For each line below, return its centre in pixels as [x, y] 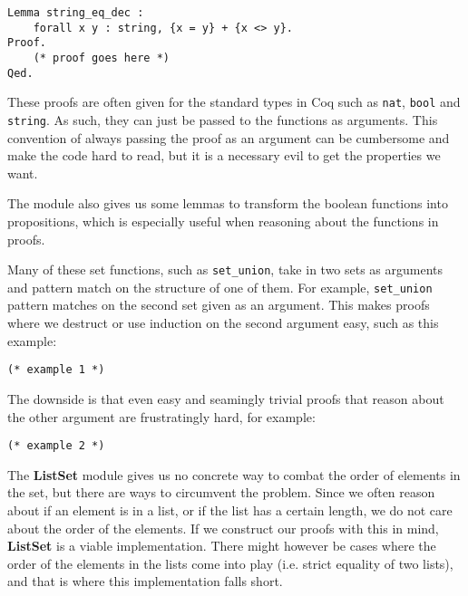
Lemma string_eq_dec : [76, 13]
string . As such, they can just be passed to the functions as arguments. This [223, 119]
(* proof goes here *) [101, 58]
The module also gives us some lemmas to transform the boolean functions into [228, 203]
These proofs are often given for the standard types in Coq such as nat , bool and [234, 102]
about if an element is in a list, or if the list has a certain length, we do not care [230, 509]
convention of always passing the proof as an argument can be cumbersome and [229, 137]
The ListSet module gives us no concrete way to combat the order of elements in [234, 474]
